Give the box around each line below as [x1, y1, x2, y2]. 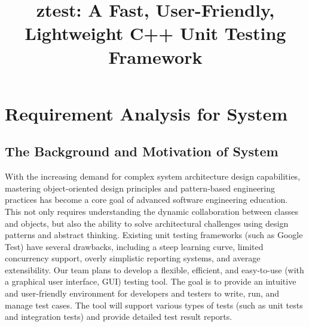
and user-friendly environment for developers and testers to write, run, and [5, 287, 280, 300]
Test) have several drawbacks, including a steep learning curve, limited [5, 240, 264, 252]
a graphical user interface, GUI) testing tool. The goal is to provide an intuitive [5, 275, 296, 288]
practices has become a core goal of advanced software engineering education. [5, 193, 288, 206]
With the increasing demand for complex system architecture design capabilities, [5, 170, 301, 183]
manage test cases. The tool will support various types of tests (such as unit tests [5, 298, 303, 311]
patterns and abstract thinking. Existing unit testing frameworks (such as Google [5, 229, 303, 241]
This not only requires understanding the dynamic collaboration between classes [5, 205, 299, 217]
